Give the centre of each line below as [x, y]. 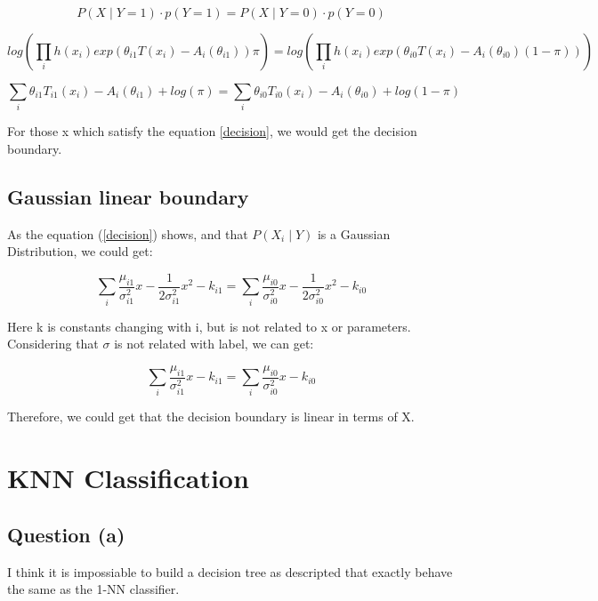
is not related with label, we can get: [214, 344]
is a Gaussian [354, 233]
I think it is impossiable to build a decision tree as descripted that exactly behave [230, 571]
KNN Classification [128, 478]
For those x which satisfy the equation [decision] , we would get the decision [212, 131]
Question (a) [66, 534]
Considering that [53, 344]
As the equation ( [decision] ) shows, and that [128, 233]
